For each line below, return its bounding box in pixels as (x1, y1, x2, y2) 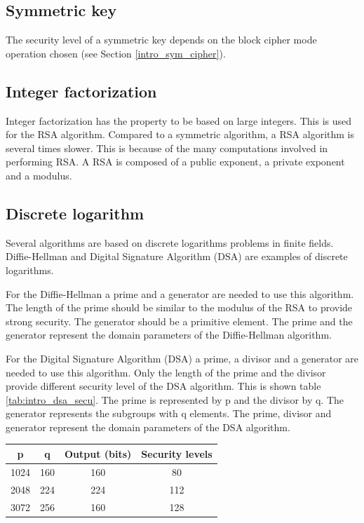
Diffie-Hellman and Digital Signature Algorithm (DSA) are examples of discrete (6, 249, 348, 264)
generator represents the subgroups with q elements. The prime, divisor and (6, 406, 332, 421)
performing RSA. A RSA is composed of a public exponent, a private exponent (6, 154, 345, 169)
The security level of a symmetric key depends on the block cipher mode (6, 32, 317, 47)
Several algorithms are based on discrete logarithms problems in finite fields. (6, 235, 334, 250)
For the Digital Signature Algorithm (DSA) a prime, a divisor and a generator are (6, 351, 359, 365)
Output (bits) (65, 446, 132, 461)
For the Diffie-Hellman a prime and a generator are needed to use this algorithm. (6, 286, 354, 301)
